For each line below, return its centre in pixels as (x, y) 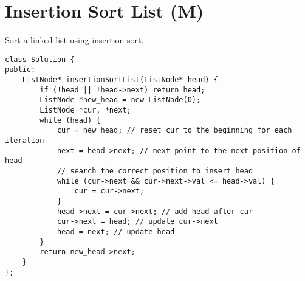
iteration (25, 140)
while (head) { (70, 120)
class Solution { (40, 59)
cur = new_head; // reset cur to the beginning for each (174, 130)
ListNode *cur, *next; (85, 110)
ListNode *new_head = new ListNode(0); (120, 100)
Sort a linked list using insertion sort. (74, 40)
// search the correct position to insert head (155, 171)
